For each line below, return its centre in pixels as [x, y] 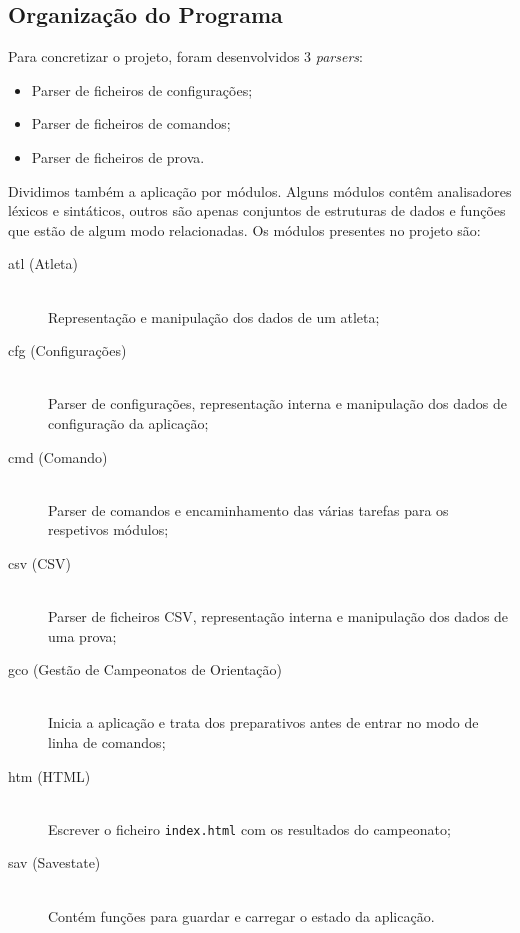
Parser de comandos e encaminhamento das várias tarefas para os [248, 509]
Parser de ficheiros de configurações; [142, 89]
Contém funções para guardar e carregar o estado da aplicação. [241, 915]
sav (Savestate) [54, 862]
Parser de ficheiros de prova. [118, 156]
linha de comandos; [107, 742]
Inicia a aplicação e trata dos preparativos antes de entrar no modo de [263, 722]
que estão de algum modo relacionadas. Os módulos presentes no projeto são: [244, 229]
